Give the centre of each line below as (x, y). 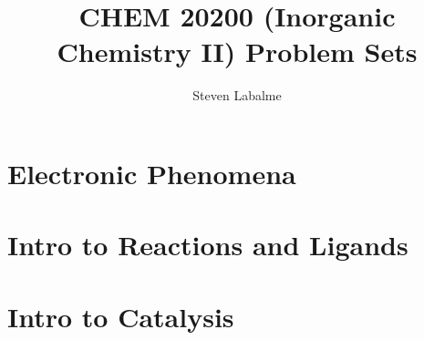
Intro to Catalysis (121, 316)
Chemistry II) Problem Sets (237, 52)
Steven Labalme (237, 95)
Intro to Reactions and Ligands (208, 245)
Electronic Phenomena (152, 173)
